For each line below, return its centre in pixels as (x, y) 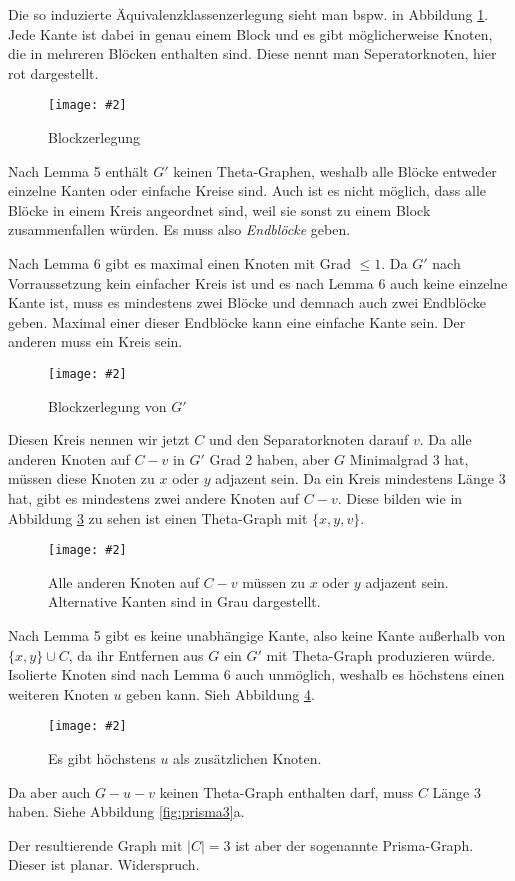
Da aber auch (49, 791)
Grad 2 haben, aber (269, 458)
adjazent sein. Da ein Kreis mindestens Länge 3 (360, 478)
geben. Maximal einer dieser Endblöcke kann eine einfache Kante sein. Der (237, 321)
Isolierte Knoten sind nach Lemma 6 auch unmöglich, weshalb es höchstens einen (256, 674)
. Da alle (445, 439)
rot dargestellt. (53, 72)
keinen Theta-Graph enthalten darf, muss (286, 791)
